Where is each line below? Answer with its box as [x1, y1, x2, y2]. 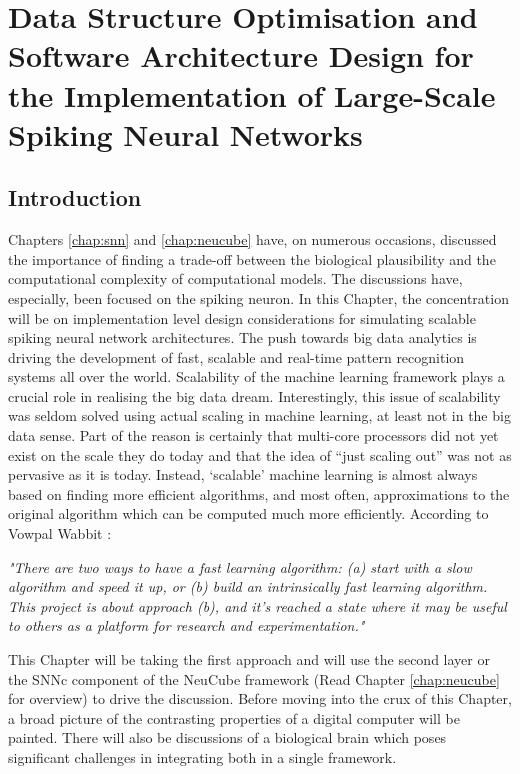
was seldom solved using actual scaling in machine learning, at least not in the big [8, 405, 511, 426]
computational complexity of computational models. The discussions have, [8, 268, 463, 289]
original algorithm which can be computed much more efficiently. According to [8, 503, 489, 524]
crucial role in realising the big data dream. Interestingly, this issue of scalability [8, 385, 501, 406]
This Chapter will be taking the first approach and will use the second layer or [8, 649, 490, 670]
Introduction [8, 182, 142, 213]
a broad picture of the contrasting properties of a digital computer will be [8, 707, 460, 728]
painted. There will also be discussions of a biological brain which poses [8, 727, 447, 748]
